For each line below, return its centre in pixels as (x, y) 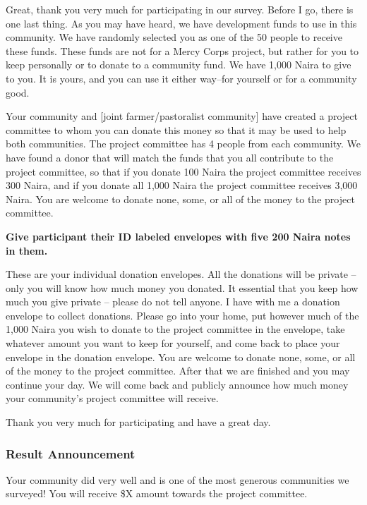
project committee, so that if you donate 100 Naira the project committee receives (183, 171)
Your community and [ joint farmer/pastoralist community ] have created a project (182, 116)
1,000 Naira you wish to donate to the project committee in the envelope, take (175, 329)
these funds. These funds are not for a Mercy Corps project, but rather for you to (182, 50)
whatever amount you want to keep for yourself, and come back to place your (173, 343)
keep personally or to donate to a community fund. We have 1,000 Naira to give (179, 65)
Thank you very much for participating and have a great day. (138, 422)
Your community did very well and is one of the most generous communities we (178, 479)
